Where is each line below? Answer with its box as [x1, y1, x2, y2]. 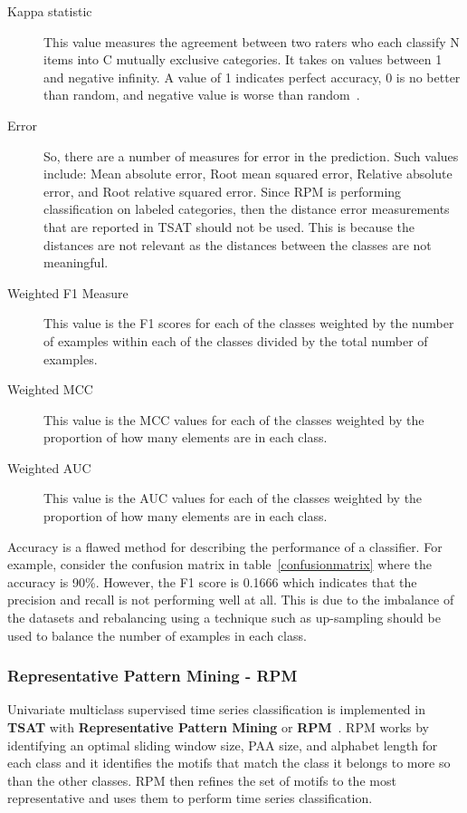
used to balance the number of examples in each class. [7, 625, 307, 644]
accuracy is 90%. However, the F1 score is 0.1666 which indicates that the [7, 572, 417, 591]
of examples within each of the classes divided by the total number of [43, 331, 428, 350]
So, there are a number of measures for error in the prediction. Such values [43, 146, 459, 165]
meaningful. [43, 253, 109, 272]
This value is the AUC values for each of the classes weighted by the [43, 489, 423, 508]
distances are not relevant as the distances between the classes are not [43, 235, 432, 254]
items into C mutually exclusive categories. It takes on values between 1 [43, 50, 443, 69]
